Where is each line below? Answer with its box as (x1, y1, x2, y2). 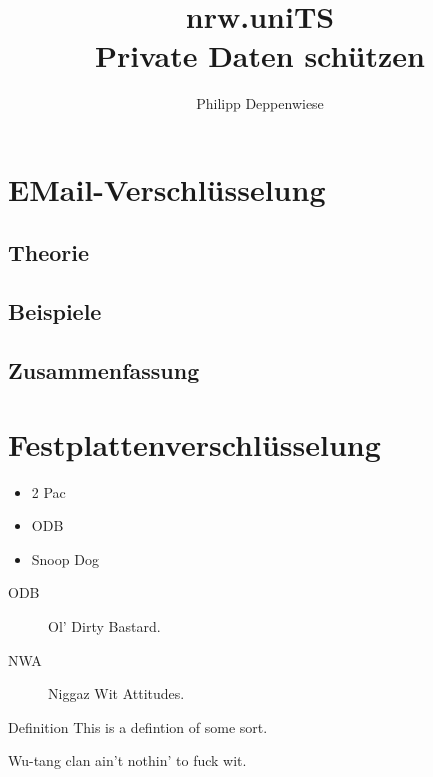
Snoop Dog (31, 548, 99, 569)
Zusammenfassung (8, 355, 200, 386)
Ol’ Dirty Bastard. (48, 615, 161, 636)
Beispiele (8, 296, 102, 327)
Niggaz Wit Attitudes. (48, 683, 185, 704)
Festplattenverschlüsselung (8, 423, 381, 464)
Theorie (8, 237, 90, 268)
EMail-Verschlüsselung (8, 168, 326, 209)
